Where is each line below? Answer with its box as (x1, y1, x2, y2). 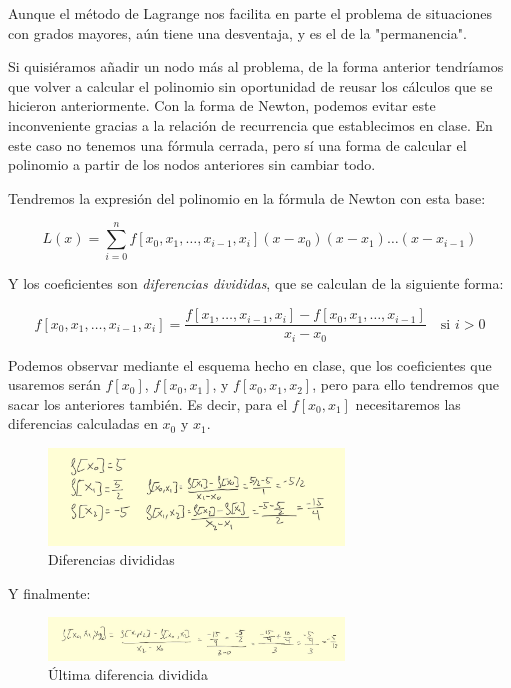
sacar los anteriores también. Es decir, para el (8, 393, 288, 414)
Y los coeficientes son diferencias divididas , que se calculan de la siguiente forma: (8, 273, 504, 294)
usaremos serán (8, 374, 101, 395)
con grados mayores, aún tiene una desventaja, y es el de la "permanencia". (8, 22, 467, 43)
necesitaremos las (355, 393, 461, 414)
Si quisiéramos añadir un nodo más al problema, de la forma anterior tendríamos (8, 56, 504, 77)
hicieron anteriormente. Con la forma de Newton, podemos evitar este (8, 95, 436, 116)
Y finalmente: (8, 582, 91, 603)
